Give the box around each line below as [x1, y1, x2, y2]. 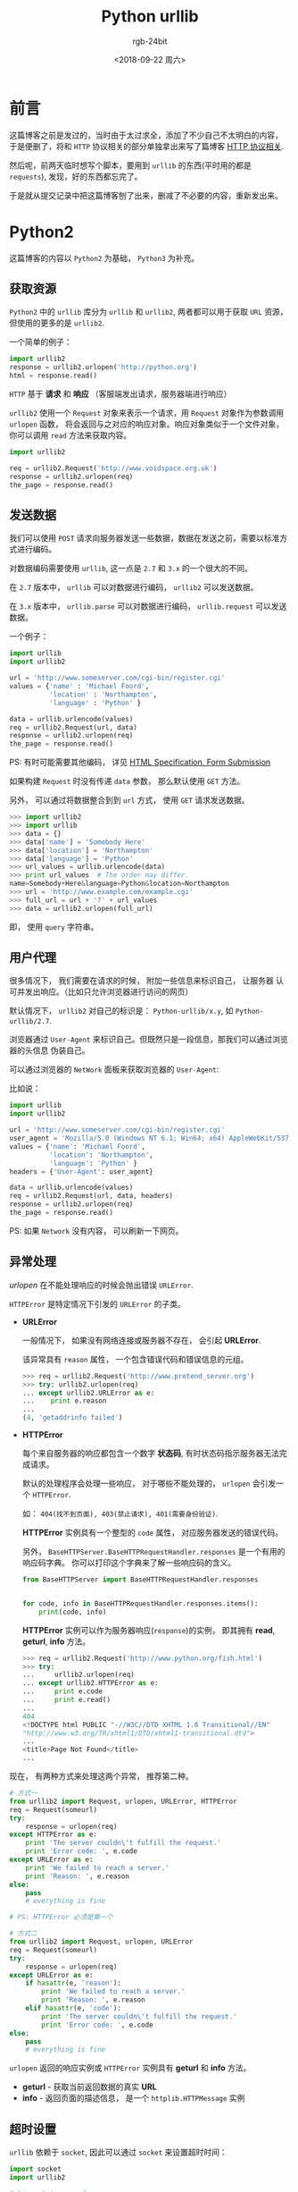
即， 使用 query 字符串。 [9, 921, 99, 932]
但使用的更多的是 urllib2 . [9, 317, 105, 328]
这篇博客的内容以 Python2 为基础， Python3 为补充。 [9, 252, 199, 263]
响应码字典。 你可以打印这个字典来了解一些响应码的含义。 [21, 1557, 236, 1568]
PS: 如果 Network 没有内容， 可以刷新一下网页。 [9, 1225, 184, 1235]
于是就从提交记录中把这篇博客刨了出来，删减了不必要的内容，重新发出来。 [9, 190, 283, 200]
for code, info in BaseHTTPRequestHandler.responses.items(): [21, 1598, 259, 1608]
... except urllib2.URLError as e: [21, 1388, 155, 1397]
